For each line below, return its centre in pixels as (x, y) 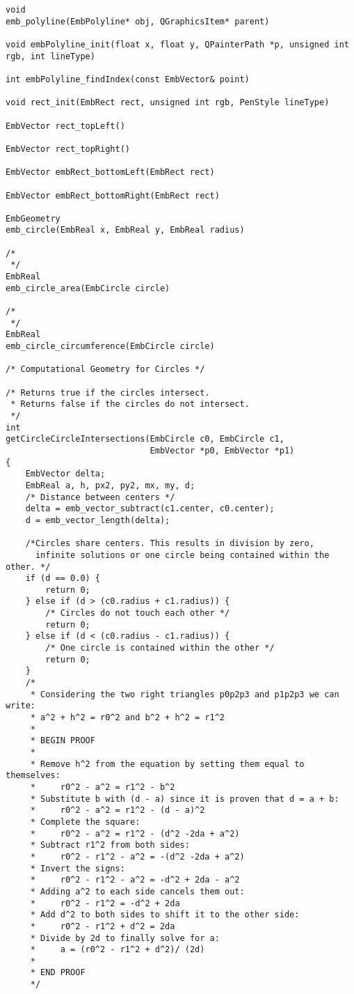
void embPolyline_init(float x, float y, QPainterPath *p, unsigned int (177, 44)
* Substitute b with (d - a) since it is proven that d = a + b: (185, 799)
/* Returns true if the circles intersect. (108, 393)
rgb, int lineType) (50, 56)
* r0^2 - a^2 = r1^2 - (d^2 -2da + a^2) (135, 833)
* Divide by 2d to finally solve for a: (125, 938)
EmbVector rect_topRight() (68, 149)
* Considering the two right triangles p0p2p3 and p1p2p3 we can (185, 694)
